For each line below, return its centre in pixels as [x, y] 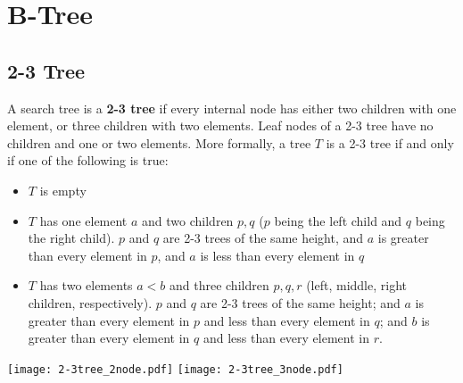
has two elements [86, 285]
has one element [83, 220]
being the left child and [338, 220]
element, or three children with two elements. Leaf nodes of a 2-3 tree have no [220, 125]
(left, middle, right [356, 285]
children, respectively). [90, 302]
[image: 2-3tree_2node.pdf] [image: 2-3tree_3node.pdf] [175, 369]
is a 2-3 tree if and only [390, 142]
